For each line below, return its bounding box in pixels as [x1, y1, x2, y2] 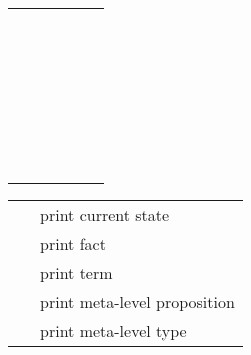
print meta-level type [40, 319, 187, 342]
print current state [40, 203, 170, 226]
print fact [40, 232, 106, 255]
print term [40, 261, 113, 284]
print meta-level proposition [40, 290, 235, 313]
